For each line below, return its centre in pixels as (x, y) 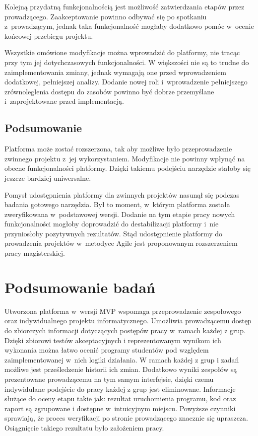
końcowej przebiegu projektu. (49, 36)
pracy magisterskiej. (35, 253)
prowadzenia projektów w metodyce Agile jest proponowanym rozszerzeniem (121, 243)
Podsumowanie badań (80, 287)
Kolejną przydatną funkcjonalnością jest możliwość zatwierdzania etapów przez (125, 6)
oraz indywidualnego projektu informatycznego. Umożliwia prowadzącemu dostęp (128, 321)
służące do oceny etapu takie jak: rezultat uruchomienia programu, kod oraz (120, 399)
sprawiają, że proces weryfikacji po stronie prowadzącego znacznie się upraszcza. (126, 418)
